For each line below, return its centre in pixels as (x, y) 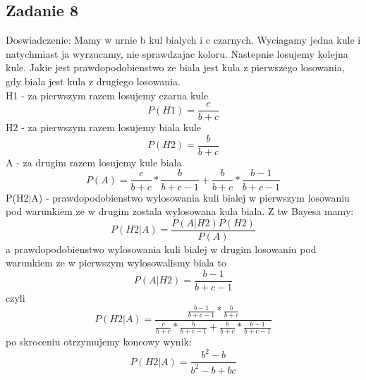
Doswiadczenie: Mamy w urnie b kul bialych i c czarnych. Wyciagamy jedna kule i (183, 40)
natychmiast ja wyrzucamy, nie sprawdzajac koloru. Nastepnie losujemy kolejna (177, 53)
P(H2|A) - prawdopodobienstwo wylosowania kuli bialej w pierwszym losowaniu (178, 197)
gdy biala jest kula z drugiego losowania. (93, 81)
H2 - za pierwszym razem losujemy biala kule (104, 127)
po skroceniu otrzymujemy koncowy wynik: (99, 342)
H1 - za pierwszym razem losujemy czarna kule (107, 95)
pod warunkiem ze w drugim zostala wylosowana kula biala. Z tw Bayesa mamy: (180, 211)
